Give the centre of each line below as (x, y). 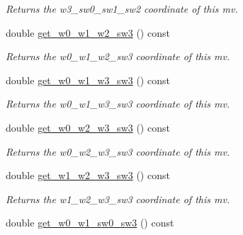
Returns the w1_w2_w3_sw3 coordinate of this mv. (118, 199)
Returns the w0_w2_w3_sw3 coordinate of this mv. (118, 151)
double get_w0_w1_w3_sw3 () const (88, 80)
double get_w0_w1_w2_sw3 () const (88, 32)
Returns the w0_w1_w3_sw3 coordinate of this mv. (118, 104)
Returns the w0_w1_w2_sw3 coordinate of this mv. (118, 56)
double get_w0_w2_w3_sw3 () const (88, 127)
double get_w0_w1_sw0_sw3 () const (90, 223)
